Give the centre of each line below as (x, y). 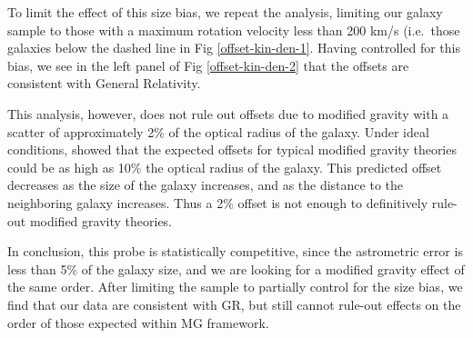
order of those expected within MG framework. (138, 322)
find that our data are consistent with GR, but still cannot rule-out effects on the (234, 304)
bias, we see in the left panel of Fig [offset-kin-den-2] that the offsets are (208, 65)
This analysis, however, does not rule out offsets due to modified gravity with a (228, 113)
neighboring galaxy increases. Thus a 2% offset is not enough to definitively (218, 202)
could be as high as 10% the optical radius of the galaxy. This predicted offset (225, 167)
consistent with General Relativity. (104, 83)
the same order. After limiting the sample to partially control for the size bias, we (235, 287)
